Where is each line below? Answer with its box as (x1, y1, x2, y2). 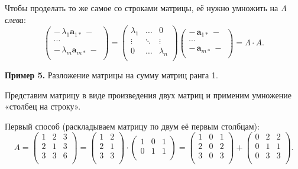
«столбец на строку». (5, 100, 81, 112)
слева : (5, 13, 26, 25)
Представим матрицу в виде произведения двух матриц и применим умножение (5, 88, 291, 101)
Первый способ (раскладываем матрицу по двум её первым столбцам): (5, 120, 260, 132)
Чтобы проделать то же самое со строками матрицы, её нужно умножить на (5, 2, 278, 14)
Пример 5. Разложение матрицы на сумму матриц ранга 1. (5, 68, 218, 81)
